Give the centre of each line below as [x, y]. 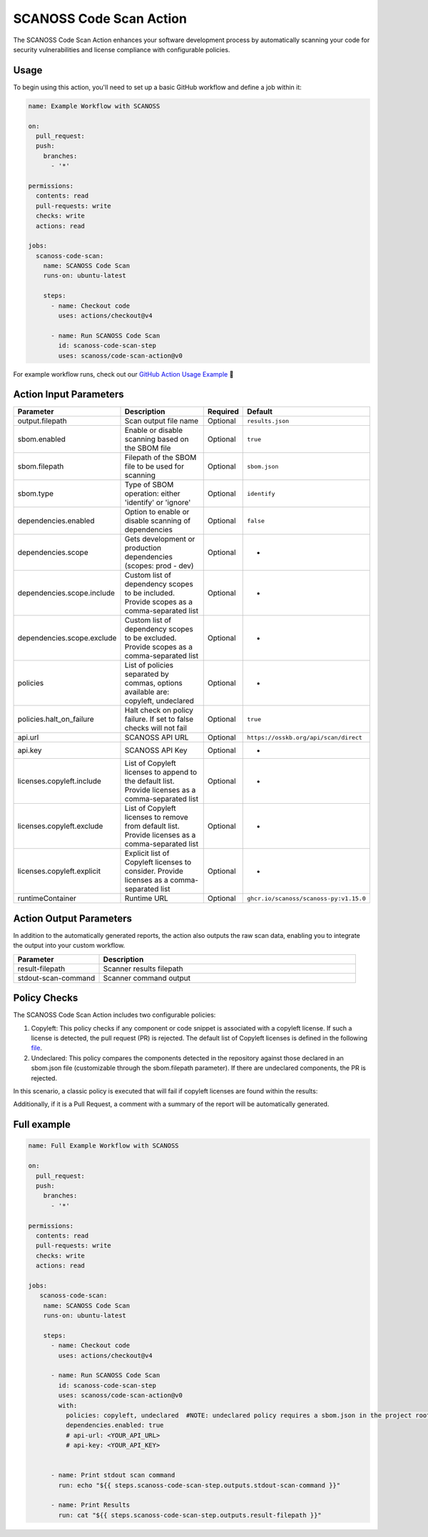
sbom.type [35, 494]
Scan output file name [162, 421]
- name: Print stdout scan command [113, 1475]
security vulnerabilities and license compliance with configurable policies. [122, 49]
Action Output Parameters [72, 918]
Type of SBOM [149, 485]
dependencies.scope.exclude [67, 638]
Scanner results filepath [143, 969]
